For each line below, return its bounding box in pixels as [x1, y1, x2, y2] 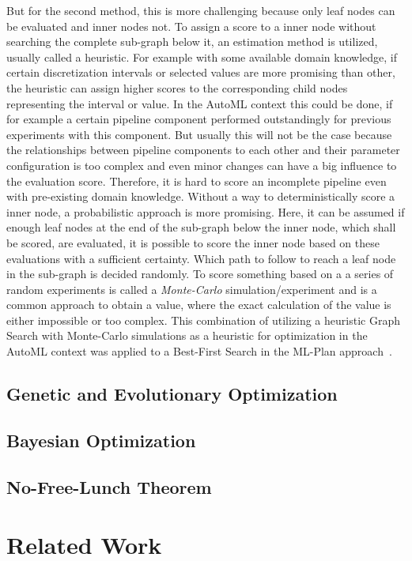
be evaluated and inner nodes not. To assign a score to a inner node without [6, 17, 376, 34]
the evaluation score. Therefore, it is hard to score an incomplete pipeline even [6, 172, 387, 189]
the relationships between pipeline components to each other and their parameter [6, 141, 400, 158]
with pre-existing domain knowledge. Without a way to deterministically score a [6, 188, 395, 205]
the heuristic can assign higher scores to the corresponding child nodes [6, 79, 348, 96]
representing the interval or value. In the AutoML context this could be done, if [6, 95, 393, 111]
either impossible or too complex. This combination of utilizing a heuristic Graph [6, 311, 400, 328]
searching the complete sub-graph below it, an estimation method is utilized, [6, 33, 378, 50]
